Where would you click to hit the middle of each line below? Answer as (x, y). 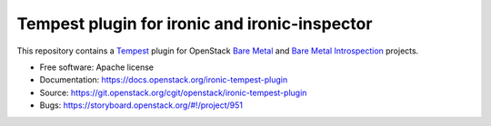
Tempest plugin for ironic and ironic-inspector (195, 24)
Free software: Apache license (97, 67)
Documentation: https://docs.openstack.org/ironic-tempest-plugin (164, 80)
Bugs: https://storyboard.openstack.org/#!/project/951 (141, 105)
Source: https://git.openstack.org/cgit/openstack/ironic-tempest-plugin (173, 92)
